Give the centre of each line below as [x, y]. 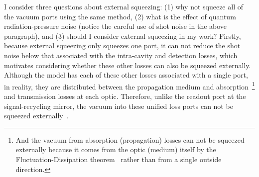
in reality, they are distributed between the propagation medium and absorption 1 [129, 86]
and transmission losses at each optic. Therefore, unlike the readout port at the [125, 96]
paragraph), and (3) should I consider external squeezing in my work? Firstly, [123, 36]
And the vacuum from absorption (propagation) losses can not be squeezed [130, 139]
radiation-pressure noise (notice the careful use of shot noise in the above [116, 26]
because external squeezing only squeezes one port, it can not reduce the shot [122, 45]
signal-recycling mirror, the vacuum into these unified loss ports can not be [119, 106]
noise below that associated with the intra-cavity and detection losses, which [121, 55]
